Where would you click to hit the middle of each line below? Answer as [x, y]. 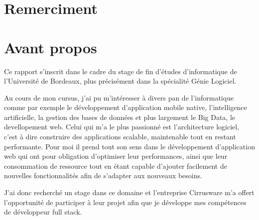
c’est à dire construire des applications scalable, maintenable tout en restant [120, 137]
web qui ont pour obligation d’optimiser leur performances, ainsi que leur [116, 156]
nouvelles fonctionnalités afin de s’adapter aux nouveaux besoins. [103, 175]
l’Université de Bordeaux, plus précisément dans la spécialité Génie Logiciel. [120, 81]
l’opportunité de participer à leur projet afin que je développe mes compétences [125, 202]
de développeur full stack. [43, 212]
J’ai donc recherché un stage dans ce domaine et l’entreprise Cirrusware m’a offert [129, 192]
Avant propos [51, 47]
